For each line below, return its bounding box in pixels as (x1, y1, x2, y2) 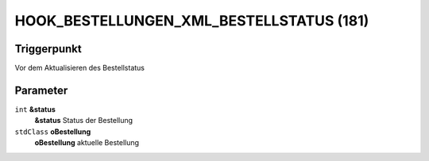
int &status (14, 104, 56, 114)
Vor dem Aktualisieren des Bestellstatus (14, 63, 145, 73)
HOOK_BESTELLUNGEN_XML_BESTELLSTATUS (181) (14, 12, 369, 29)
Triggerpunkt (14, 42, 83, 56)
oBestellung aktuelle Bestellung (34, 138, 139, 148)
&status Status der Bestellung (34, 116, 133, 125)
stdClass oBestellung (14, 127, 91, 136)
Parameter (14, 83, 68, 97)
